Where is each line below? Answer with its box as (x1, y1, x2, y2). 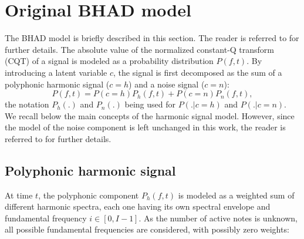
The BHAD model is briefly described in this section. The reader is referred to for (5, 32, 299, 44)
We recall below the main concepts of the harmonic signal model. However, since (5, 109, 295, 122)
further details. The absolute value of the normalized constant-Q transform (5, 43, 275, 55)
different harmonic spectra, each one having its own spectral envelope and (5, 200, 271, 213)
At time (5, 188, 33, 201)
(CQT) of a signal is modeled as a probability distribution (5, 55, 214, 67)
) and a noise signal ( (129, 78, 205, 90)
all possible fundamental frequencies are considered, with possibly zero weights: (5, 223, 289, 235)
